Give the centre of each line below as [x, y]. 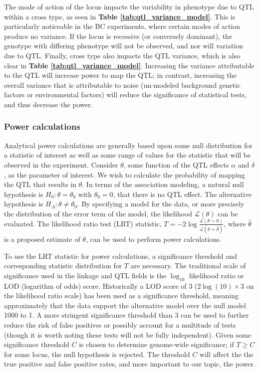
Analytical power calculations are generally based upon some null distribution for [128, 145]
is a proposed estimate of [42, 239]
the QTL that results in [40, 184]
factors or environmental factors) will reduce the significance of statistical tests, [126, 94]
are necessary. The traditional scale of [188, 266]
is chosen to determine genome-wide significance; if [156, 344]
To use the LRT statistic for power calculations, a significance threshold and [121, 256]
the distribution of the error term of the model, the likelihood [98, 213]
